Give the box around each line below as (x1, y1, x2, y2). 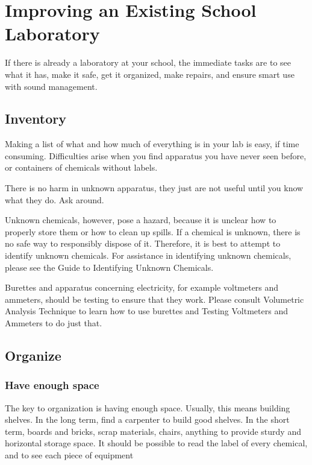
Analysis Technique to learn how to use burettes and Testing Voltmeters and (5, 305, 288, 317)
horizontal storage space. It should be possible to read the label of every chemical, (5, 437, 308, 449)
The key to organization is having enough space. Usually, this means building (5, 401, 290, 414)
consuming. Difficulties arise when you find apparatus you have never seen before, (5, 149, 307, 162)
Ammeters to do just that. (5, 317, 102, 329)
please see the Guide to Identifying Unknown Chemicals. (5, 261, 214, 273)
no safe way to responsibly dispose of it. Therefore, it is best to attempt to (5, 237, 281, 250)
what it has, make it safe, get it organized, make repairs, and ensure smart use (5, 68, 295, 80)
